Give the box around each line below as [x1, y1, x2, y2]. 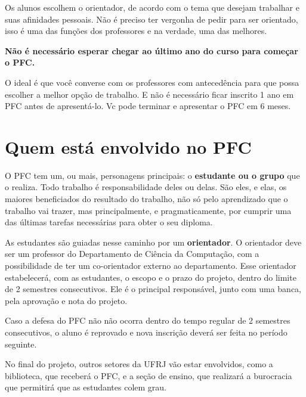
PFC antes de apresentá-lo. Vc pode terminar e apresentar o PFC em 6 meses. [5, 100, 291, 112]
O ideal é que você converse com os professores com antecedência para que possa [5, 76, 299, 88]
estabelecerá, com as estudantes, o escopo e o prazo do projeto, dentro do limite [5, 271, 296, 283]
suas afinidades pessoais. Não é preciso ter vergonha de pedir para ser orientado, [5, 13, 298, 25]
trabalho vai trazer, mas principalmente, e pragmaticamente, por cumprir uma [5, 204, 292, 216]
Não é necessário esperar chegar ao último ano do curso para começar [5, 44, 298, 57]
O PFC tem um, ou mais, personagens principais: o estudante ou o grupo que [5, 169, 300, 181]
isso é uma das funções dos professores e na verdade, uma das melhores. [5, 24, 267, 37]
